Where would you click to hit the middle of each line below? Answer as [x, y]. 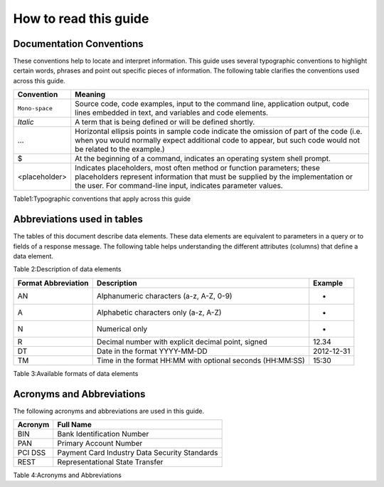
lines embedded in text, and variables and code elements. [172, 112]
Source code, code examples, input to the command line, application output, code [212, 104]
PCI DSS [32, 452]
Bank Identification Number [103, 434]
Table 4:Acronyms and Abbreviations [68, 475]
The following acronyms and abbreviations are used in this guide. [109, 411]
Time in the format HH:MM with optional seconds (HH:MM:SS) [201, 360]
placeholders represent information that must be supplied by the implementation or [214, 177]
